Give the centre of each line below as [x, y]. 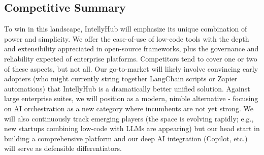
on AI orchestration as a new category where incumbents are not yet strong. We [129, 108]
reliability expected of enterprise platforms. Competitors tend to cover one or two [131, 58]
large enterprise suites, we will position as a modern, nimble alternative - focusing [131, 98]
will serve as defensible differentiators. [63, 148]
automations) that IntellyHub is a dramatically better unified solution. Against [127, 88]
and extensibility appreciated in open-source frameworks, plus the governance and [131, 49]
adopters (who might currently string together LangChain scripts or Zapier [121, 79]
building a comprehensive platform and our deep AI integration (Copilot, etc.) [126, 138]
